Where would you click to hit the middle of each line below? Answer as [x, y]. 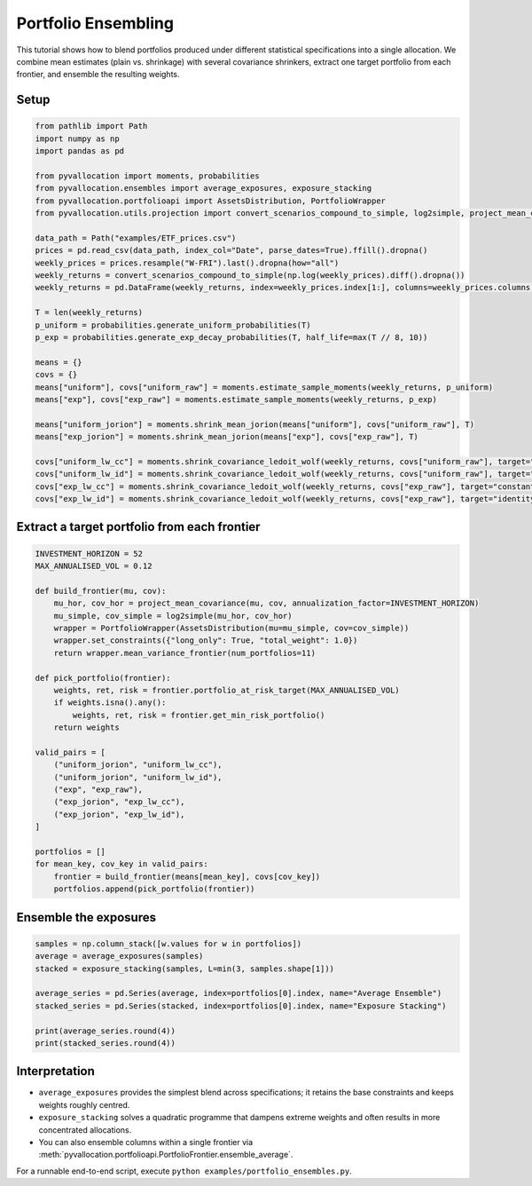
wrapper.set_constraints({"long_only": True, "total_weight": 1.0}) [206, 640]
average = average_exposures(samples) [119, 956]
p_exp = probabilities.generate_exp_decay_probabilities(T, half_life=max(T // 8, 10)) [231, 337]
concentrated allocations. [85, 1130]
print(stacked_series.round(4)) [106, 1043]
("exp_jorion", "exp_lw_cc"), [119, 802]
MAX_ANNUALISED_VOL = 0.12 [94, 566]
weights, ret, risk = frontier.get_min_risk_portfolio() [199, 715]
